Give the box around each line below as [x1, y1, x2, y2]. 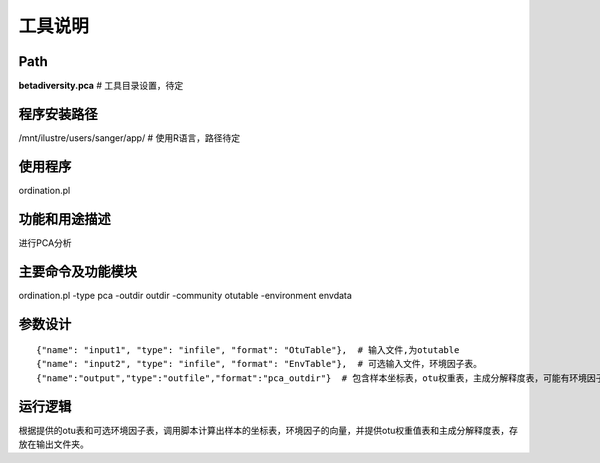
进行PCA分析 [18, 236, 72, 249]
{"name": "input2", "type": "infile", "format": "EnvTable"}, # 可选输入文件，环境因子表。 [36, 358, 483, 370]
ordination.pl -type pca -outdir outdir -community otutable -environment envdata [18, 289, 352, 301]
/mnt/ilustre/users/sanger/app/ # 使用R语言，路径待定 [18, 131, 240, 144]
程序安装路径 [18, 105, 98, 122]
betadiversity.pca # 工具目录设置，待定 [18, 80, 184, 92]
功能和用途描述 [18, 210, 111, 227]
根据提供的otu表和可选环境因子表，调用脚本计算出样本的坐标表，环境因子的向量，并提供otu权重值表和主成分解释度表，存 [18, 424, 519, 436]
